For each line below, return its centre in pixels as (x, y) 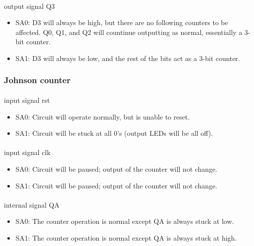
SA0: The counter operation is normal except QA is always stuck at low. (125, 221)
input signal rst (27, 100)
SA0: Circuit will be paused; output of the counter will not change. (116, 169)
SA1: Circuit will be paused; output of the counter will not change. (116, 185)
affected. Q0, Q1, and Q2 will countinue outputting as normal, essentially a (129, 32)
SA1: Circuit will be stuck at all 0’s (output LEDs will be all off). (114, 133)
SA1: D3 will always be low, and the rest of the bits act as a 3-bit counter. (128, 58)
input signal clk (27, 152)
